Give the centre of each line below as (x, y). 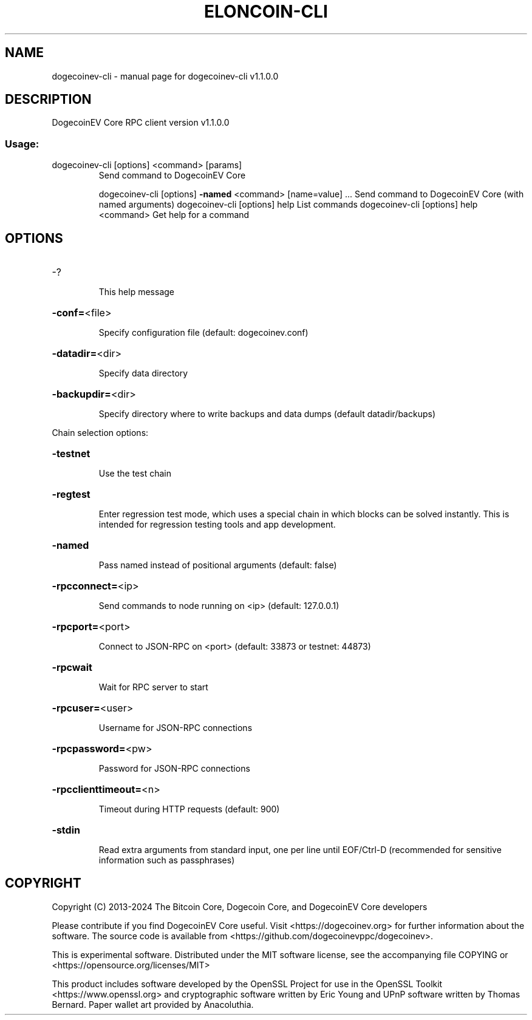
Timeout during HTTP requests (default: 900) (189, 809)
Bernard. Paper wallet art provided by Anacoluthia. (153, 1004)
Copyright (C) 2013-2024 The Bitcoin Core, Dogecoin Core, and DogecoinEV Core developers (240, 906)
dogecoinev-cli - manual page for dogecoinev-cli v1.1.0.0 (165, 76)
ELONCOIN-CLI (266, 12)
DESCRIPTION (48, 100)
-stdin (66, 830)
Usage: (22, 144)
